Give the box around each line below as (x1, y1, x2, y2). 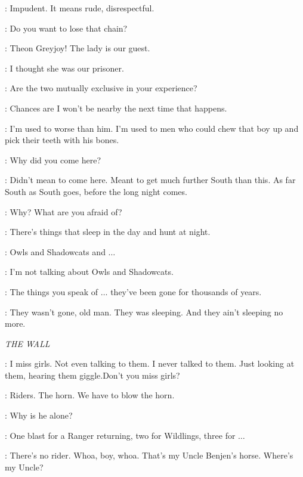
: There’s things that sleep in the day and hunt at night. (5, 225, 211, 238)
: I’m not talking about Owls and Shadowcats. (5, 265, 174, 278)
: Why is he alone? (5, 409, 73, 422)
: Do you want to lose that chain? (5, 21, 128, 34)
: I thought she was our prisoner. (5, 61, 124, 74)
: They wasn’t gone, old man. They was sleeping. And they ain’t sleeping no (5, 305, 283, 318)
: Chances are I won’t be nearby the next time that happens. (5, 101, 227, 114)
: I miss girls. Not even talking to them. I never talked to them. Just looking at (5, 357, 295, 370)
